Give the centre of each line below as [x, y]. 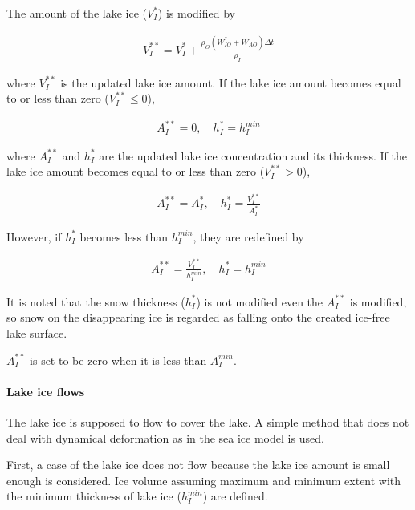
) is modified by [196, 13]
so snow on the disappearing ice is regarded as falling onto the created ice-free [198, 317]
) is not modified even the [260, 301]
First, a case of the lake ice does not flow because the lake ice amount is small [198, 465]
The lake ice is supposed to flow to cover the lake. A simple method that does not [208, 422]
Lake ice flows [46, 391]
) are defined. [235, 496]
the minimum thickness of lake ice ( [94, 496]
